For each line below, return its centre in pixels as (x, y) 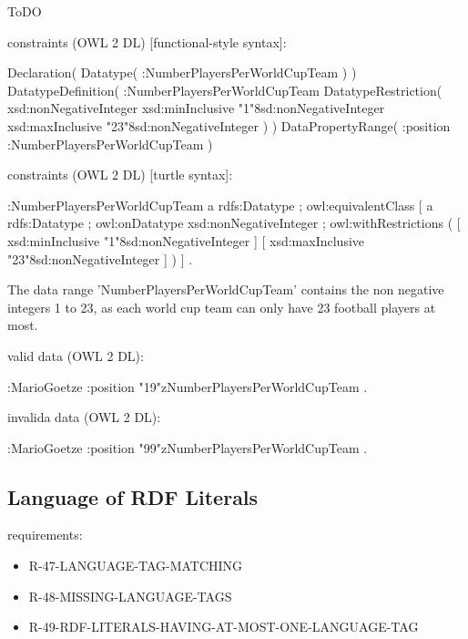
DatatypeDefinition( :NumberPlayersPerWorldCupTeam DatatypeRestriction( (225, 90)
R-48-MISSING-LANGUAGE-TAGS (130, 596)
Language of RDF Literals (133, 496)
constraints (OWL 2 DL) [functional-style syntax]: (147, 41)
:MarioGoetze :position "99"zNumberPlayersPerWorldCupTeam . (188, 447)
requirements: (45, 535)
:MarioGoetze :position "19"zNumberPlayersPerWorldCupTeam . (188, 386)
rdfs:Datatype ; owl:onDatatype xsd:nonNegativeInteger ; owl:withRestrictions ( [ (234, 223)
